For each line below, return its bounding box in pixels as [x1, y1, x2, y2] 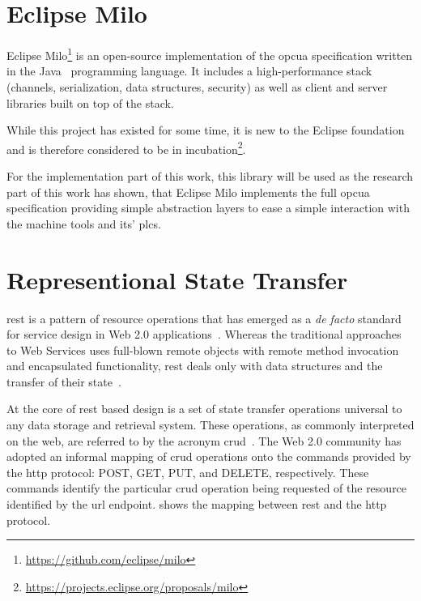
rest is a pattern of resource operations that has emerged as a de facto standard [6, 309, 402, 326]
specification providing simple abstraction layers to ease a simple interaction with [6, 199, 410, 216]
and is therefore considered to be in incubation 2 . [6, 138, 246, 157]
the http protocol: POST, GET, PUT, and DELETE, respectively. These [6, 463, 369, 480]
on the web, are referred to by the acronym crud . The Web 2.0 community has [6, 432, 402, 449]
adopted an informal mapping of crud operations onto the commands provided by [6, 448, 411, 465]
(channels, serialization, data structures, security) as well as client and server [6, 78, 388, 95]
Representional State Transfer [6, 262, 348, 296]
